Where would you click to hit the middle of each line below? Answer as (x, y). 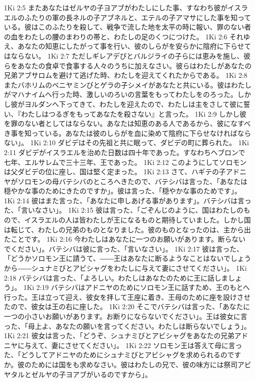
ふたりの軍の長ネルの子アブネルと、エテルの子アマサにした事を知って (138, 17)
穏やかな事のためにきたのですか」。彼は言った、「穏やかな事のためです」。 (123, 191)
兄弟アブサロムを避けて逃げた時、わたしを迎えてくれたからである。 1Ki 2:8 (126, 75)
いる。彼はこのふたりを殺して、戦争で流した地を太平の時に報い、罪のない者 (127, 27)
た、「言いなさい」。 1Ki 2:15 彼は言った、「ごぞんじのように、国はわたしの (124, 210)
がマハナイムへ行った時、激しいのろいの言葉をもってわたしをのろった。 (121, 94)
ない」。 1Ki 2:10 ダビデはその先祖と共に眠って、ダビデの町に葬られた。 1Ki (127, 143)
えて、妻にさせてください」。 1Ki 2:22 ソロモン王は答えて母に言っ (137, 345)
